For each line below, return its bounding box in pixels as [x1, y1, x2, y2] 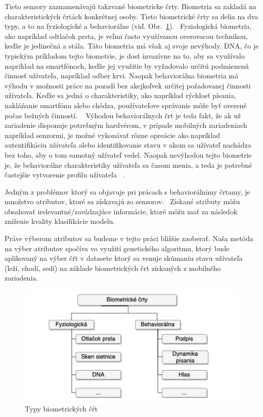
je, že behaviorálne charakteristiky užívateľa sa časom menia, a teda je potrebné [5, 159, 252, 170]
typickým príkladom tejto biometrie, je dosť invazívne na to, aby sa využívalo [5, 50, 245, 61]
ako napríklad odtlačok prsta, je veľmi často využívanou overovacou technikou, [5, 30, 248, 41]
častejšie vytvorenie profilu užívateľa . [5, 169, 125, 180]
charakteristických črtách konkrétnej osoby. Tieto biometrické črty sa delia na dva [5, 11, 258, 21]
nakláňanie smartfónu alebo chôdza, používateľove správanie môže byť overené [5, 100, 247, 110]
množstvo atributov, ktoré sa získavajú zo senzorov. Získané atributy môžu [5, 196, 240, 207]
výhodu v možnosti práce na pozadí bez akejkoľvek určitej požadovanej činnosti [5, 80, 251, 90]
